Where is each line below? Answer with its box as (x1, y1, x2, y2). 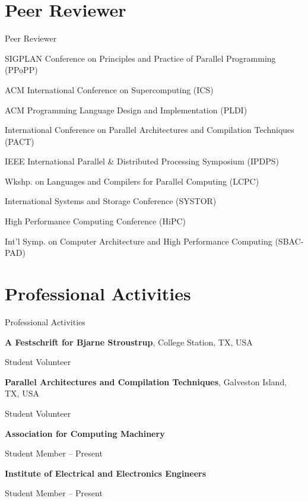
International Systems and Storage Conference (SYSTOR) (5, 195, 217, 207)
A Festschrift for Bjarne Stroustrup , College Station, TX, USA (5, 335, 253, 348)
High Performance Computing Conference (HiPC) (5, 215, 186, 227)
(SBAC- (275, 234, 304, 247)
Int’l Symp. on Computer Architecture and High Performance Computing (5, 234, 272, 247)
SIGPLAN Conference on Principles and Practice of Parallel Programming (5, 52, 276, 64)
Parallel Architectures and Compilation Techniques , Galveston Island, (5, 375, 287, 388)
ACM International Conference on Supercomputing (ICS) (5, 83, 214, 96)
